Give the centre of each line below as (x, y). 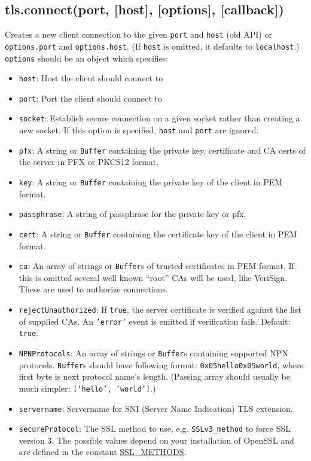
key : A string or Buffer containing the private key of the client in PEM (151, 182)
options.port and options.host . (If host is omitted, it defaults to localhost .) (152, 46)
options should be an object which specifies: (87, 58)
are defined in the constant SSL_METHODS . (103, 452)
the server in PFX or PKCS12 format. (89, 162)
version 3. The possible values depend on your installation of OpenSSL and (156, 440)
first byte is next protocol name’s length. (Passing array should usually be (154, 376)
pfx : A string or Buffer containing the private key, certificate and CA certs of (162, 150)
